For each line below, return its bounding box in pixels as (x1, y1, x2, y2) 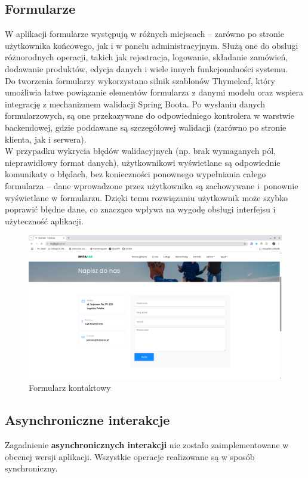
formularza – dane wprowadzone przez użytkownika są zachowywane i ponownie (5, 179, 298, 192)
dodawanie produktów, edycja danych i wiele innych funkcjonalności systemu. (5, 62, 288, 75)
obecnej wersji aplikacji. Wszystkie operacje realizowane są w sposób (5, 450, 255, 462)
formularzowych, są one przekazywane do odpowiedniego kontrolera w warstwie (5, 109, 294, 122)
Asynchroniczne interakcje (5, 411, 170, 429)
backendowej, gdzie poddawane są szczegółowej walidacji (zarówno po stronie (5, 121, 287, 133)
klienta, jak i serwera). (5, 132, 87, 145)
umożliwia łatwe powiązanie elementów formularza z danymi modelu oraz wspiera (5, 86, 303, 98)
